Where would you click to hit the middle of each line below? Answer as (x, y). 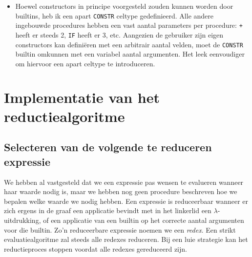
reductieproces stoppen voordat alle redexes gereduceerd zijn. (95, 248)
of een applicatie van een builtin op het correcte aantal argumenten (144, 220)
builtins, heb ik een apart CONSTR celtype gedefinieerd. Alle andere (115, 15)
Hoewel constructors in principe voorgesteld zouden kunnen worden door (124, 6)
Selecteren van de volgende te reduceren (108, 147)
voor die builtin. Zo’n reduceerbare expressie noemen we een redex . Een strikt (120, 229)
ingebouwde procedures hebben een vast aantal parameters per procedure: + (129, 25)
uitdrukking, (22, 220)
